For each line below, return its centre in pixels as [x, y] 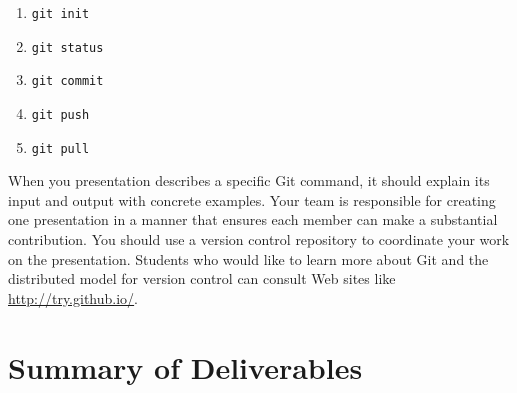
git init [60, 14]
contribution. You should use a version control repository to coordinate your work [259, 239]
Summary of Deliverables [185, 366]
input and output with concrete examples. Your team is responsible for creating [252, 199]
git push [60, 114]
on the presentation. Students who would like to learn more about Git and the [248, 258]
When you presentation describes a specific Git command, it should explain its [249, 180]
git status [67, 47]
